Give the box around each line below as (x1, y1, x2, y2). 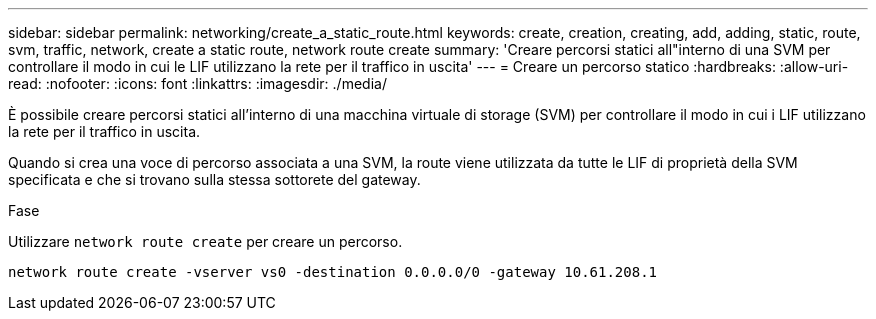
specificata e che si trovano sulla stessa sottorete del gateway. (8, 171, 421, 188)
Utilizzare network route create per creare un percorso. (8, 233, 403, 250)
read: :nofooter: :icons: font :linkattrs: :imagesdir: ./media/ (8, 75, 387, 92)
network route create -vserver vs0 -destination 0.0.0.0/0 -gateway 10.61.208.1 (8, 264, 658, 280)
